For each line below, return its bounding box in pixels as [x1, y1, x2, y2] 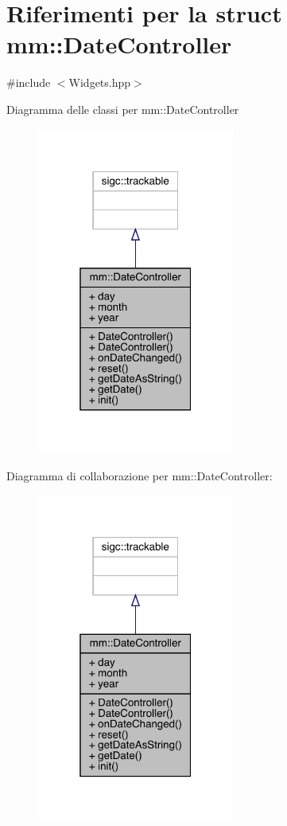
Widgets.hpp [68, 74, 131, 91]
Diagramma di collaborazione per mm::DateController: [6, 467, 273, 483]
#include [6, 74, 51, 91]
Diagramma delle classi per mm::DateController [6, 100, 239, 117]
